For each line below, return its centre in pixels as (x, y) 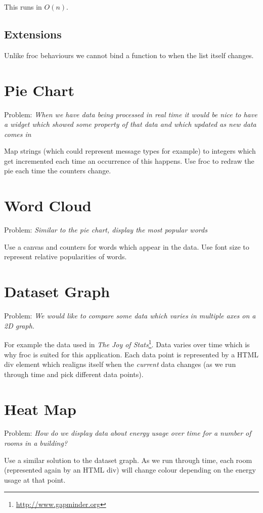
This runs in (23, 7)
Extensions (33, 34)
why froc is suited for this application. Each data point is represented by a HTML (131, 354)
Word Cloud (48, 205)
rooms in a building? (36, 443)
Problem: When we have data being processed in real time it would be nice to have (131, 114)
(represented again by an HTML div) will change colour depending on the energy (130, 470)
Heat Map (40, 409)
